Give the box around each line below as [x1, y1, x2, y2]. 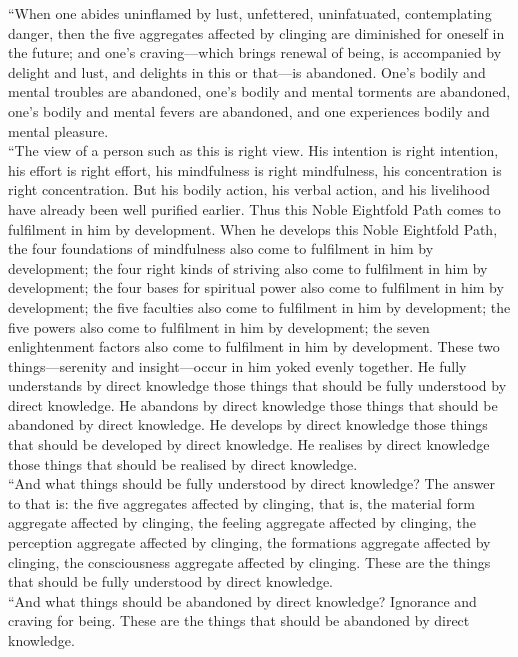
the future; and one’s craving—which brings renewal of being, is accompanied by [8, 42, 502, 63]
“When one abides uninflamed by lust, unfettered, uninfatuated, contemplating [8, 3, 492, 23]
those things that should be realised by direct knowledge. [8, 453, 358, 474]
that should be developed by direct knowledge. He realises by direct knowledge [8, 434, 490, 455]
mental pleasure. [8, 120, 109, 141]
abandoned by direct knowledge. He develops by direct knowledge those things [8, 414, 488, 435]
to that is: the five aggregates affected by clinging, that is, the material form [8, 492, 475, 513]
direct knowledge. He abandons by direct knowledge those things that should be [8, 394, 498, 415]
